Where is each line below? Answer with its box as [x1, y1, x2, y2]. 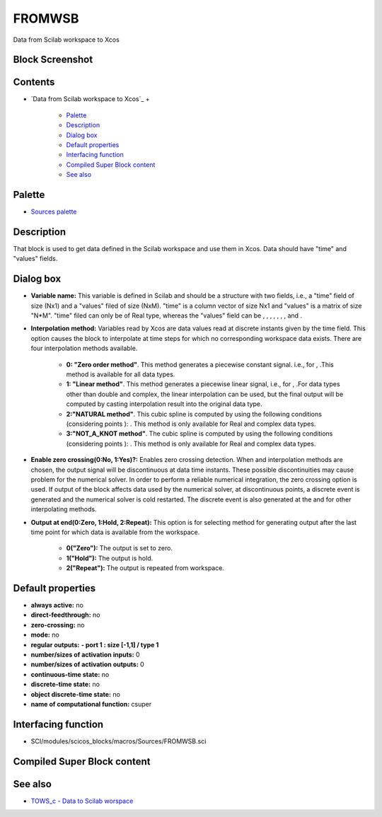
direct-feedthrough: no [30, 610, 100, 619]
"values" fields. [13, 255, 58, 263]
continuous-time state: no [30, 670, 110, 678]
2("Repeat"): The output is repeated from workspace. [66, 564, 224, 572]
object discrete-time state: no [30, 690, 120, 698]
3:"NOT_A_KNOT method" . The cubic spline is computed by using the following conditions [66, 429, 333, 438]
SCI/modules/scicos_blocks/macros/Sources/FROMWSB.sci [30, 736, 207, 746]
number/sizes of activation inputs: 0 [30, 650, 141, 659]
